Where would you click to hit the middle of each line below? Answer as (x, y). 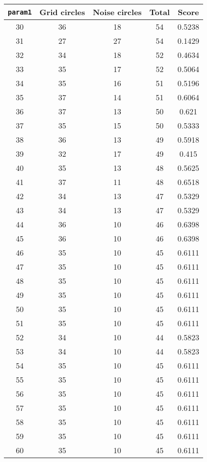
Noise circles (117, 12)
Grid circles (62, 12)
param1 (20, 12)
